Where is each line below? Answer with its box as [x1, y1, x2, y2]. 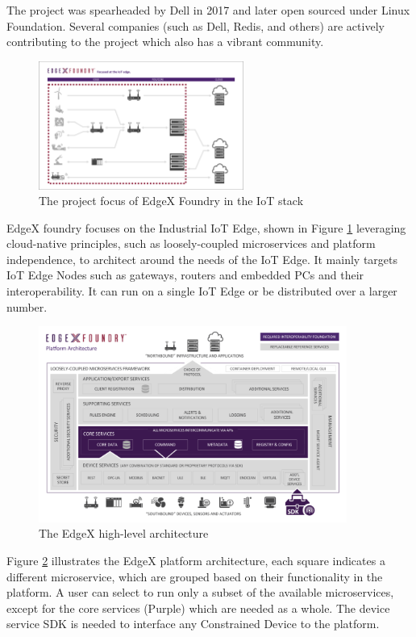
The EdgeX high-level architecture [39, 525, 209, 542]
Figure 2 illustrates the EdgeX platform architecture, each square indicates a [6, 552, 385, 569]
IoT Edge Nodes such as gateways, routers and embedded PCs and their [6, 266, 364, 283]
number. [6, 298, 48, 315]
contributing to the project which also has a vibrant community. [6, 33, 324, 50]
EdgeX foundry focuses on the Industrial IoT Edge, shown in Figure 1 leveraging [6, 219, 406, 236]
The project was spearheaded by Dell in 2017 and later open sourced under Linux [6, 2, 410, 18]
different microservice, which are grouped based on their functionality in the [6, 568, 383, 585]
